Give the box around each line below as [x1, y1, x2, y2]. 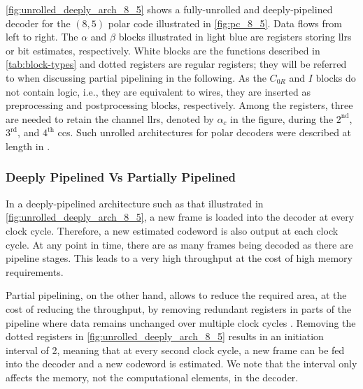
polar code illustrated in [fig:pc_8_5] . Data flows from [108, 15, 342, 30]
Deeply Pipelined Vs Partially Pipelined [6, 168, 236, 186]
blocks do [315, 70, 356, 85]
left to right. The [6, 29, 78, 44]
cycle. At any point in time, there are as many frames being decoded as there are [6, 237, 353, 251]
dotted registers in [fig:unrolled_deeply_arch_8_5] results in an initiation [6, 329, 324, 344]
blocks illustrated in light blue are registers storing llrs [118, 29, 352, 44]
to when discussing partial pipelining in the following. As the [6, 70, 266, 85]
